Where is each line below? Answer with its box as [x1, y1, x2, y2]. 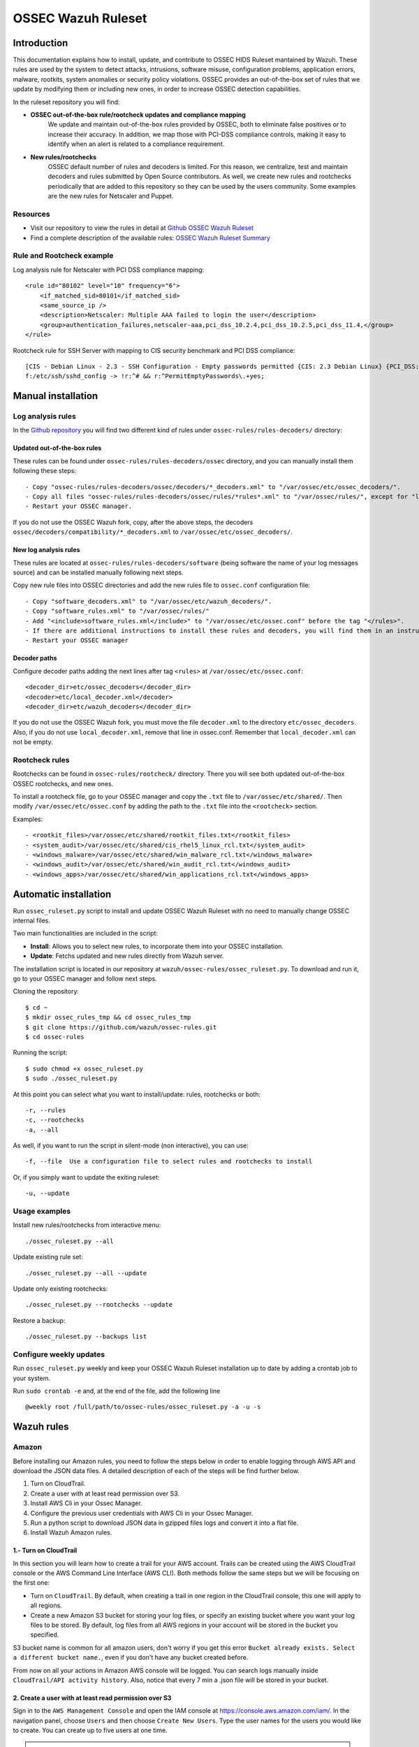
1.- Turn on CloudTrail [13, 1546, 78, 1555]
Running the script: [13, 1048, 68, 1057]
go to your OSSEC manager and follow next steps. [13, 974, 157, 983]
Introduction [13, 37, 68, 49]
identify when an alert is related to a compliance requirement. [47, 140, 225, 148]
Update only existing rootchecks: [13, 1284, 108, 1293]
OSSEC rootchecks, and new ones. [13, 779, 114, 788]
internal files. [13, 916, 50, 925]
